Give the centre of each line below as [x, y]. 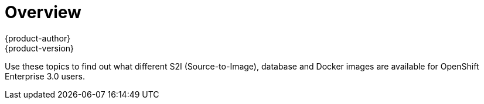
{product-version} [40, 48]
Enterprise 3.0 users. [45, 76]
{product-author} [38, 38]
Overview [43, 12]
